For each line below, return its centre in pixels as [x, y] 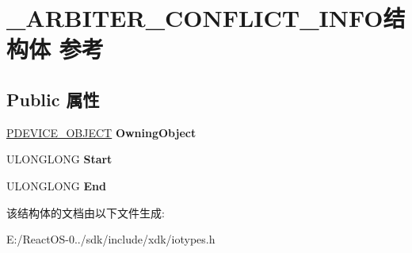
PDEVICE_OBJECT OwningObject [101, 132]
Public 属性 [53, 99]
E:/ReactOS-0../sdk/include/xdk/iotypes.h [111, 239]
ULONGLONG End [56, 185]
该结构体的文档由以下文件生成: [86, 212]
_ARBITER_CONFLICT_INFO [195, 18]
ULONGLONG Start [59, 159]
